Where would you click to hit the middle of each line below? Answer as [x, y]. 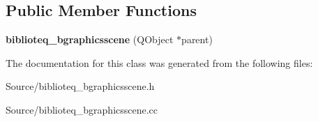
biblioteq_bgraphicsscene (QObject [90, 39]
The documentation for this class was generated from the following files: [159, 62]
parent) [197, 39]
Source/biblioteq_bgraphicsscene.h [80, 86]
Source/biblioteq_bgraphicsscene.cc [82, 109]
